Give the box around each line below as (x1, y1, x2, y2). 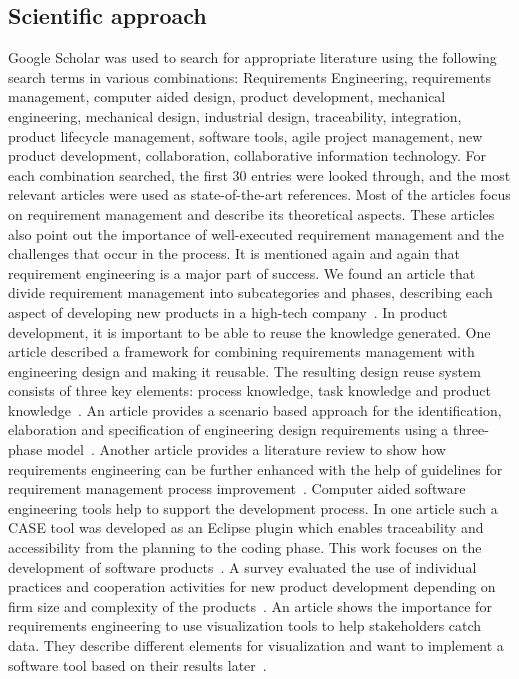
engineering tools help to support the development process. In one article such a (8, 497, 498, 518)
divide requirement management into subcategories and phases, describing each (8, 282, 493, 303)
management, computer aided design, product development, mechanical (8, 86, 446, 107)
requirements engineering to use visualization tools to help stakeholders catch (8, 615, 482, 636)
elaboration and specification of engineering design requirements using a (8, 419, 449, 440)
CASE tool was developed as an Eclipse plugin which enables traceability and (8, 517, 484, 538)
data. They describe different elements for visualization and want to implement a (8, 635, 504, 656)
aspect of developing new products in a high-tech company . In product (8, 301, 448, 322)
